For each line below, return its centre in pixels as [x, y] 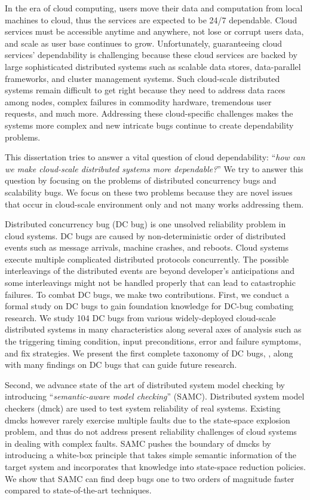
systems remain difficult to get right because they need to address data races [145, 90]
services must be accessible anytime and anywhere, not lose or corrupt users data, [154, 31]
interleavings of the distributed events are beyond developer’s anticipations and [150, 271]
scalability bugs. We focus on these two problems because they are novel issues [149, 192]
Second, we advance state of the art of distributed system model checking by [145, 384]
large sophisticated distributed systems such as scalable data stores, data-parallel [153, 66]
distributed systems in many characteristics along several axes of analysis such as [153, 329]
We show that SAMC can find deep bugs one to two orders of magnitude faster [150, 478]
